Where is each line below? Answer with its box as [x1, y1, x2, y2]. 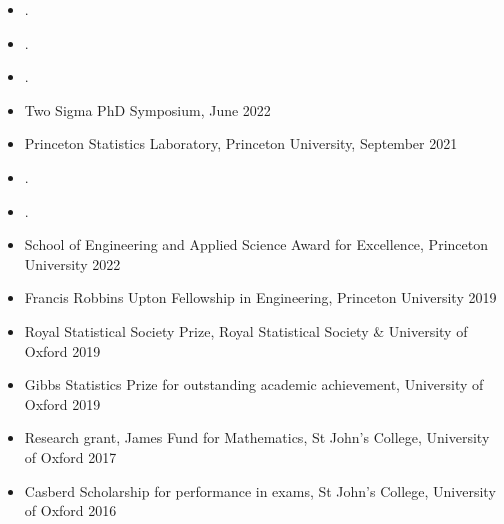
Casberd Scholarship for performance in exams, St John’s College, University [24, 480, 496, 501]
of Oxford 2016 [24, 500, 117, 521]
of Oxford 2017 [24, 446, 117, 467]
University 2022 [24, 253, 121, 274]
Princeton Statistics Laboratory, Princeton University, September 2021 [24, 133, 458, 154]
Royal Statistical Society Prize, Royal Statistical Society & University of [24, 320, 468, 341]
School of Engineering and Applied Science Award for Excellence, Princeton [24, 234, 488, 255]
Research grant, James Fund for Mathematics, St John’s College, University [24, 427, 490, 448]
